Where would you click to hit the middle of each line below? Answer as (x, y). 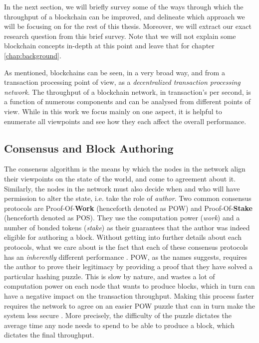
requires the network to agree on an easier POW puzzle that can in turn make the (129, 305)
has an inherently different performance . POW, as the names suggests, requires (126, 257)
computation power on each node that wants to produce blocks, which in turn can (129, 286)
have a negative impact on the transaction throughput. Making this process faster (129, 296)
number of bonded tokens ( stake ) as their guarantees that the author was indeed (127, 227)
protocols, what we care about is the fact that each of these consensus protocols (126, 247)
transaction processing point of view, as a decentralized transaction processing (122, 82)
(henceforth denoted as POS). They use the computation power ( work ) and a (122, 218)
